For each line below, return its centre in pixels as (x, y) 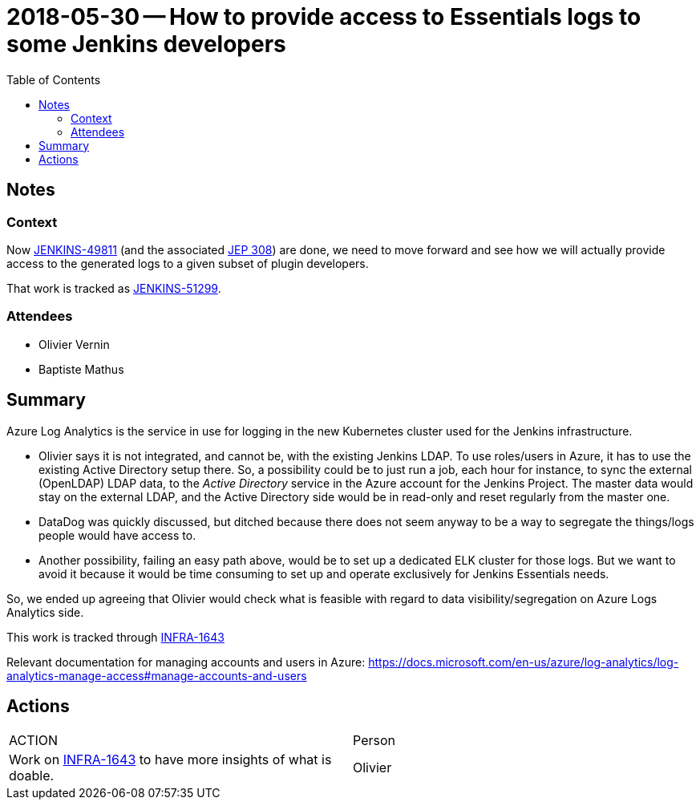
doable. (32, 776)
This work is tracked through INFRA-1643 (115, 637)
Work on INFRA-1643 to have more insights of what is (170, 760)
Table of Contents (54, 79)
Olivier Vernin (74, 344)
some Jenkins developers (146, 44)
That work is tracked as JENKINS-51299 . (114, 288)
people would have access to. (117, 535)
